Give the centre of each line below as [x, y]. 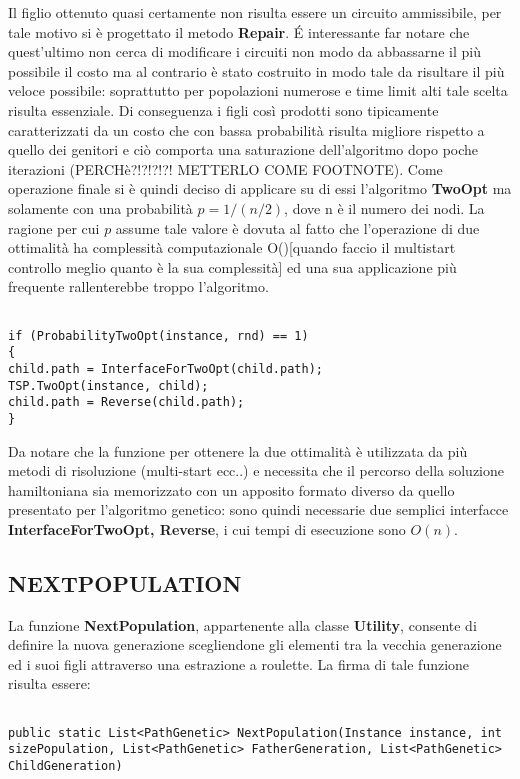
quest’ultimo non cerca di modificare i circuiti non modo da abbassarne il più [244, 51]
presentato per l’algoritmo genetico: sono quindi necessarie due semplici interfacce [258, 509]
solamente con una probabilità [100, 207]
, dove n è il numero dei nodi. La [384, 207]
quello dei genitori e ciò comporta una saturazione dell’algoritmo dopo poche [243, 149]
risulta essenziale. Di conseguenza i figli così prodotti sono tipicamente [223, 109]
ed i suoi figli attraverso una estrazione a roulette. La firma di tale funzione [239, 663]
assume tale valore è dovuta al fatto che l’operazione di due [297, 227]
